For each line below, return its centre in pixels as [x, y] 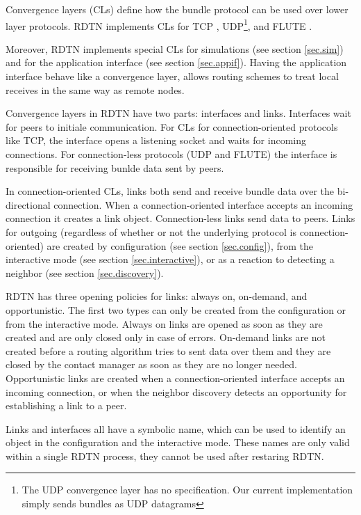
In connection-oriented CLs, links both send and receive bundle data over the [170, 191]
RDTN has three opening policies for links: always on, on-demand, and [157, 296]
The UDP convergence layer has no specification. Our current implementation [187, 490]
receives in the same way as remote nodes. [95, 89]
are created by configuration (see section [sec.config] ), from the [180, 245]
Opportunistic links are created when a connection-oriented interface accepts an [175, 378]
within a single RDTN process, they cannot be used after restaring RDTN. [165, 455]
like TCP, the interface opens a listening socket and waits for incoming [156, 140]
